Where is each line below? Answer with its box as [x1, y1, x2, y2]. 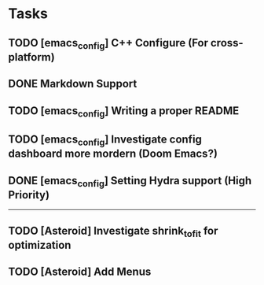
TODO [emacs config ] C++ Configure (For [8, 36, 209, 51]
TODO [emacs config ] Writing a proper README [8, 104, 240, 119]
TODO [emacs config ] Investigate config [8, 133, 203, 148]
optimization [8, 238, 71, 252]
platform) [8, 50, 55, 64]
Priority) [8, 188, 49, 202]
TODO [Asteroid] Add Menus [8, 265, 152, 279]
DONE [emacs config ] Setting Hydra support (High [8, 174, 252, 189]
